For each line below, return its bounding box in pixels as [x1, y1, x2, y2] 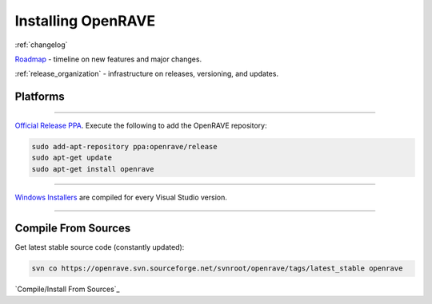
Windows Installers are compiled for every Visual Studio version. [14, 192, 227, 203]
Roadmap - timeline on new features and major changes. [14, 54, 202, 64]
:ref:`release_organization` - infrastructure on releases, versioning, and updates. [14, 69, 279, 79]
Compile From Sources [14, 222, 131, 235]
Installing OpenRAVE [14, 12, 156, 30]
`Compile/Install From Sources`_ [14, 284, 120, 294]
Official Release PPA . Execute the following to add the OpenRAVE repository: [14, 120, 267, 130]
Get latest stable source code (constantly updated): [14, 243, 185, 252]
